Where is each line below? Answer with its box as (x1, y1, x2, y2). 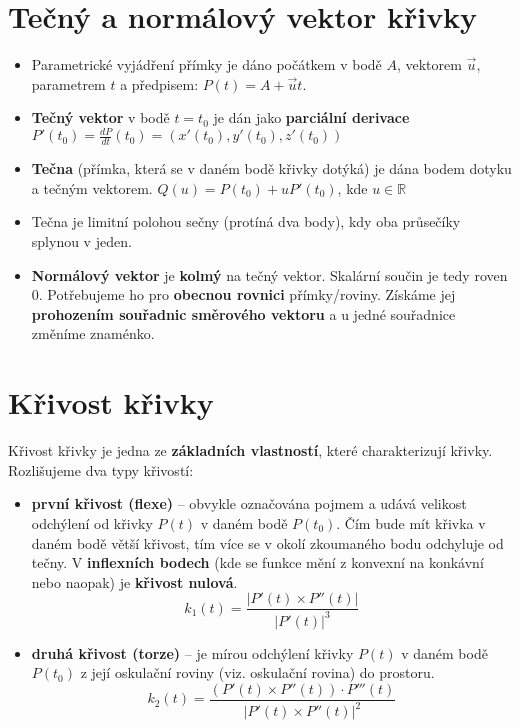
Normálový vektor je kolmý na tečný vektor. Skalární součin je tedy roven (31, 264, 508, 285)
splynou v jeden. (31, 231, 132, 252)
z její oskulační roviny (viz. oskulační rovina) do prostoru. (80, 662, 435, 683)
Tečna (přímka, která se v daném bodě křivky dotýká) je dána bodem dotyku (31, 158, 512, 179)
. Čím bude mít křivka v (336, 512, 486, 533)
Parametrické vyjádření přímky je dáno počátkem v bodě (31, 54, 382, 75)
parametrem (31, 73, 106, 94)
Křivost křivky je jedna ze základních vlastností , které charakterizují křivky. (8, 440, 493, 461)
